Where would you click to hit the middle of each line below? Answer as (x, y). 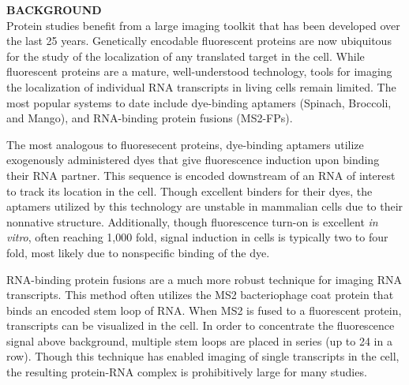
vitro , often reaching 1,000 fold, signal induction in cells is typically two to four (197, 237)
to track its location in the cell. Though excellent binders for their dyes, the (189, 191)
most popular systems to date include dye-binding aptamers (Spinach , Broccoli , (199, 102)
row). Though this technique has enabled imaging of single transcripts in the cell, (203, 356)
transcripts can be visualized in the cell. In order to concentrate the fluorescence (201, 325)
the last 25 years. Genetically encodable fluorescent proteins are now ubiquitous (199, 41)
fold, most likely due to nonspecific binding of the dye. (138, 252)
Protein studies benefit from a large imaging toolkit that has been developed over (203, 25)
